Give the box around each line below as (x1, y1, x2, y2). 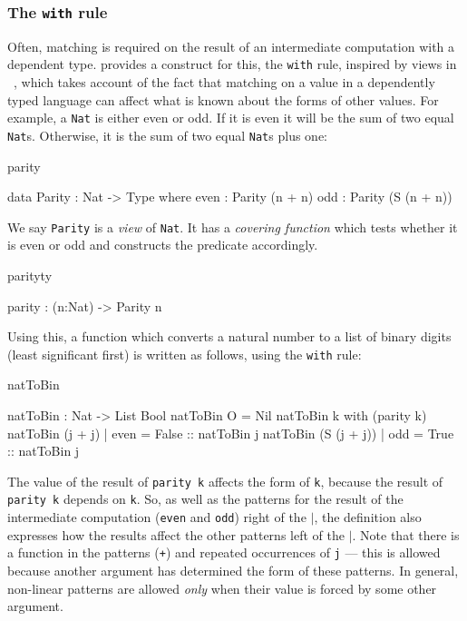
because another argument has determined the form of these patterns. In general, (7, 561, 459, 579)
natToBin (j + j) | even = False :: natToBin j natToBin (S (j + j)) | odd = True (7, 423, 454, 442)
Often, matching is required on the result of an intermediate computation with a (7, 36, 455, 55)
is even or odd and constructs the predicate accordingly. (7, 235, 318, 254)
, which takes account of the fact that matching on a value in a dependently (14, 73, 435, 92)
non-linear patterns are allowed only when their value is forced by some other (7, 578, 437, 597)
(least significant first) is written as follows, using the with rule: (7, 344, 362, 363)
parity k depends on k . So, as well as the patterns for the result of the (7, 489, 404, 508)
